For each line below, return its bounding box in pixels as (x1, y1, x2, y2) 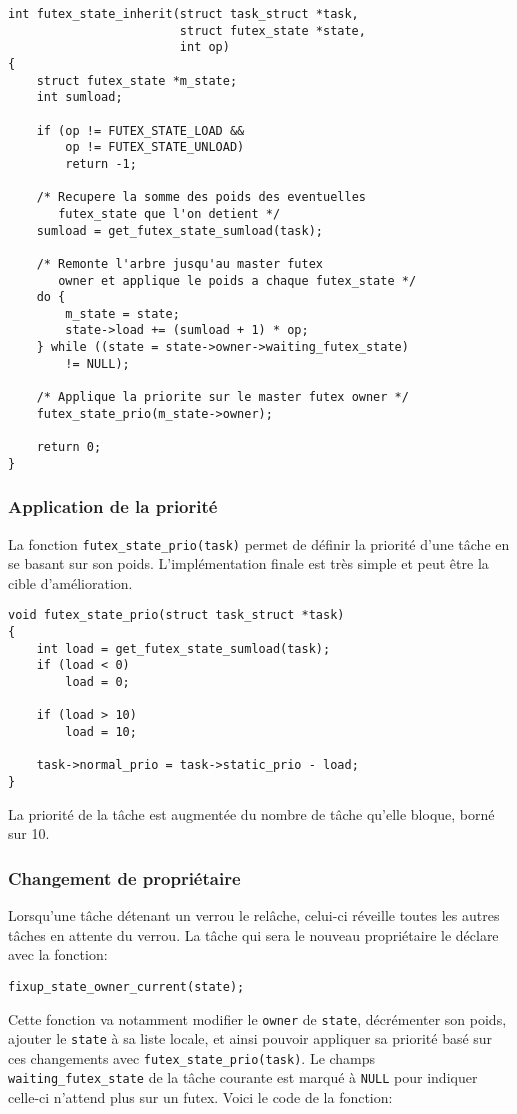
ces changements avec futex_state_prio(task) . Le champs (8, 1047, 376, 1068)
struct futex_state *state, (179, 23, 366, 38)
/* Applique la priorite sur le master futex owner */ (36, 390, 409, 405)
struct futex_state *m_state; (36, 73, 238, 88)
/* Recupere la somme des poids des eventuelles (36, 190, 366, 205)
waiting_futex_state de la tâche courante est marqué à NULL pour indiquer (8, 1067, 478, 1088)
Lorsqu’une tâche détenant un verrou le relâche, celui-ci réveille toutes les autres (8, 905, 500, 926)
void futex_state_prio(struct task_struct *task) (8, 608, 345, 623)
